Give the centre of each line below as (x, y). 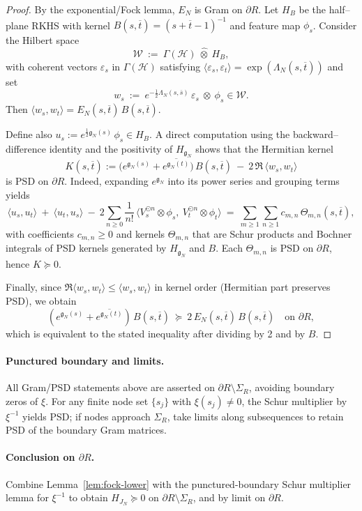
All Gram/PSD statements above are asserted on (110, 387)
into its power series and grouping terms (254, 181)
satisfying (180, 66)
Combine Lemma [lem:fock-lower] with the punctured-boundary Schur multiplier (179, 483)
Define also (29, 134)
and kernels (141, 234)
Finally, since (34, 287)
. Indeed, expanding (106, 181)
